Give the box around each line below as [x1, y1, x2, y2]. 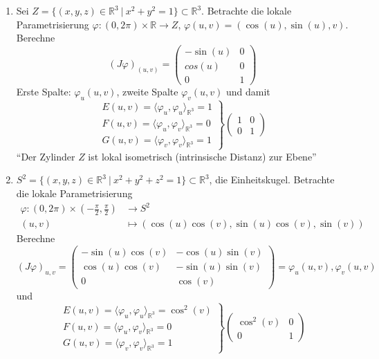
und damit [225, 84, 270, 98]
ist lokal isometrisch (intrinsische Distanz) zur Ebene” [88, 149, 317, 163]
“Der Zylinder [16, 149, 75, 163]
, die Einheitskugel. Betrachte [209, 172, 335, 187]
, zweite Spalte [116, 84, 178, 98]
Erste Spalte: [16, 84, 71, 98]
